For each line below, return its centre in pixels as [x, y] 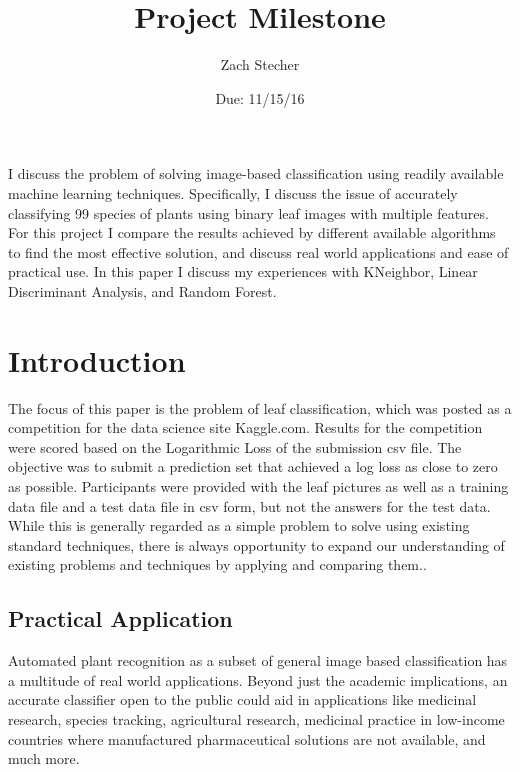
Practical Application [120, 618]
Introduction [97, 359]
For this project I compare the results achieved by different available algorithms [252, 232]
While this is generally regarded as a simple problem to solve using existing [239, 525]
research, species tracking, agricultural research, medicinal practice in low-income [256, 718]
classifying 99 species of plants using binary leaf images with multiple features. [248, 212]
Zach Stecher [260, 64]
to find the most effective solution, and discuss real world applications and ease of [258, 251]
